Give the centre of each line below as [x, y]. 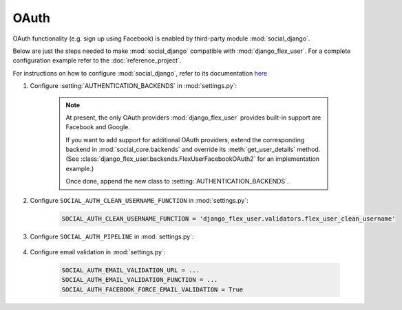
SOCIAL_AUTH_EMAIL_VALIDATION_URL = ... [130, 270]
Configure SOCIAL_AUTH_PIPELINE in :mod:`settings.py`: [112, 236]
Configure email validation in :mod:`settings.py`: [98, 252]
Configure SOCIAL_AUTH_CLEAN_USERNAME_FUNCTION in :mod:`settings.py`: [139, 200]
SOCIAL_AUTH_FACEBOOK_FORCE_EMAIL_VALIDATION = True [152, 289]
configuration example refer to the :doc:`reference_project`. [97, 60]
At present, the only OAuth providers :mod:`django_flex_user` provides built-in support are [193, 118]
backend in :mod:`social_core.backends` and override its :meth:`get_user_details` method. [193, 150]
